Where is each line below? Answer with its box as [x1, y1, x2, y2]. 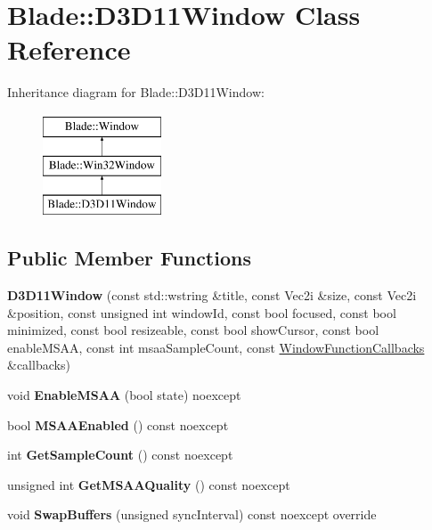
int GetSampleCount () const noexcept [7, 445, 233, 464]
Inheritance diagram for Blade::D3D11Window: [7, 83, 265, 102]
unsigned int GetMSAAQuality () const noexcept [7, 475, 290, 493]
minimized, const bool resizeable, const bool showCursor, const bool [7, 321, 379, 339]
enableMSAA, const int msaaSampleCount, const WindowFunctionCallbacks [7, 338, 425, 356]
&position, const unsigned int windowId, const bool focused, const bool [7, 303, 396, 322]
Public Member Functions [7, 244, 251, 272]
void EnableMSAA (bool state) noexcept [7, 386, 241, 404]
